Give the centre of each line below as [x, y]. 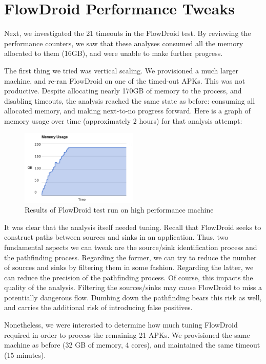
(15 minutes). [25, 355]
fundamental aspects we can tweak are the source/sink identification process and [131, 247]
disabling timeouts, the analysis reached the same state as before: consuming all [130, 100]
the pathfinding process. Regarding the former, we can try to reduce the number [130, 257]
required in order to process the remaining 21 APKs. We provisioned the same [127, 334]
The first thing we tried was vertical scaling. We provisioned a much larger [121, 70]
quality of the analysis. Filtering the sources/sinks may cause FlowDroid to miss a [133, 287]
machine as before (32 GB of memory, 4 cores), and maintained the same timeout [132, 345]
